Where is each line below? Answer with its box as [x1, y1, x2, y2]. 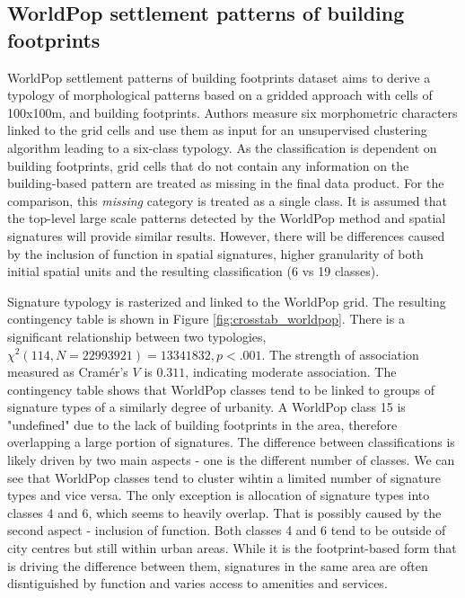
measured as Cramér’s [7, 362, 128, 381]
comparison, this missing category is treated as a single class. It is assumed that [7, 191, 447, 210]
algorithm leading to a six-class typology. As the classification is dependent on [7, 138, 437, 156]
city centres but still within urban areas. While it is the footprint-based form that [7, 539, 457, 558]
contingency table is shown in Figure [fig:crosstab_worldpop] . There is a [7, 309, 405, 328]
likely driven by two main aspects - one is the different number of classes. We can [7, 451, 455, 469]
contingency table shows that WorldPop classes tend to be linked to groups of [7, 379, 434, 398]
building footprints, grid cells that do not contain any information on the [7, 156, 409, 174]
